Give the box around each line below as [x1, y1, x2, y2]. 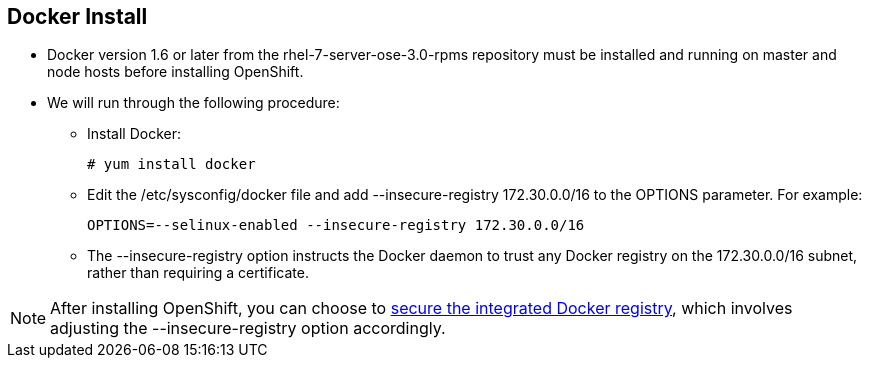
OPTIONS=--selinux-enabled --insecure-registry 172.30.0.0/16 [87, 217, 585, 234]
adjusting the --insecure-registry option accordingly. [50, 318, 446, 339]
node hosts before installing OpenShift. [47, 63, 304, 81]
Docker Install [7, 4, 148, 29]
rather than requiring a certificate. [87, 264, 309, 282]
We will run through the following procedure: [47, 94, 340, 112]
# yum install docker [87, 156, 256, 173]
